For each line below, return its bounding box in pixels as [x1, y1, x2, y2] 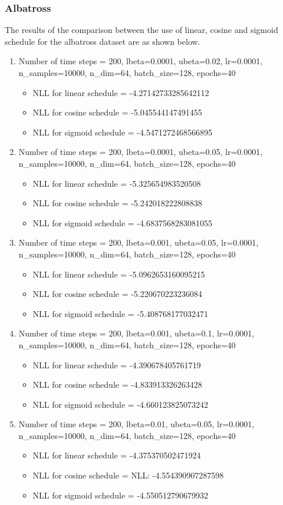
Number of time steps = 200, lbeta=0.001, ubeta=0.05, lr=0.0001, [18, 236, 259, 249]
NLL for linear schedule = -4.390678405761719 [32, 358, 201, 371]
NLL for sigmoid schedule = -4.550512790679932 [32, 489, 208, 501]
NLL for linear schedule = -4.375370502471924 [32, 449, 201, 461]
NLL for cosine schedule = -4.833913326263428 [32, 378, 202, 391]
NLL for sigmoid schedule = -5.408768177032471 [32, 307, 208, 319]
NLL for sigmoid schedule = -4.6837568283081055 [32, 216, 212, 229]
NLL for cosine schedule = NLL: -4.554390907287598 [32, 469, 224, 481]
